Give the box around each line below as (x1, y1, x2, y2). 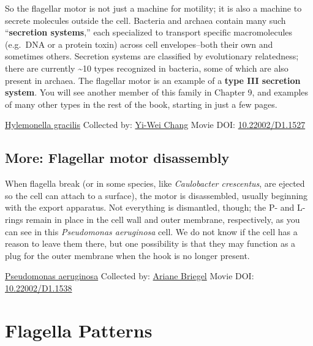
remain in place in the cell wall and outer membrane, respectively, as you (26, 212, 300, 225)
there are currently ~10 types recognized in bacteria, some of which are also (5, 61, 288, 74)
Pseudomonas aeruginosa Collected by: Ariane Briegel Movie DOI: (5, 269, 254, 282)
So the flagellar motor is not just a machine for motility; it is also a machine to (5, 2, 302, 14)
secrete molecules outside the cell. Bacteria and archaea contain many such (5, 13, 286, 26)
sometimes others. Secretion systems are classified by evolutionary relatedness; (5, 50, 299, 62)
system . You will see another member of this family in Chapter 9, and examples (5, 86, 309, 99)
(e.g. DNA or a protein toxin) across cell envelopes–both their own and (5, 37, 273, 50)
